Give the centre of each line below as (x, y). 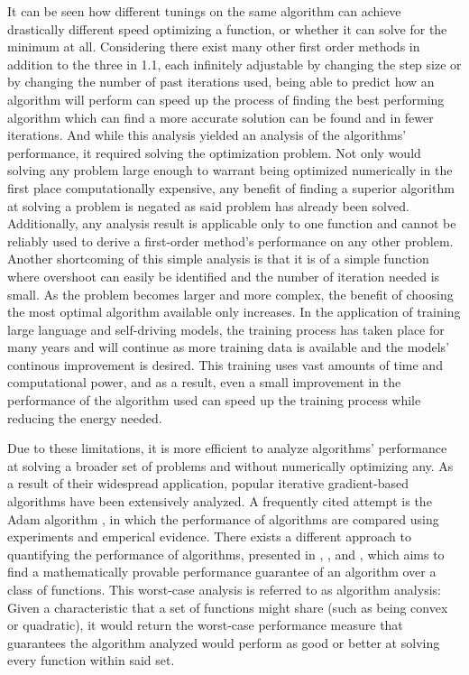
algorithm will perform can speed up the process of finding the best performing (226, 99)
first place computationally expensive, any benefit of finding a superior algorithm (231, 187)
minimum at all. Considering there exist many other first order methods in (214, 46)
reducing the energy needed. (85, 417)
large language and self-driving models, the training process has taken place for (226, 329)
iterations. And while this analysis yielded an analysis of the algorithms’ (207, 135)
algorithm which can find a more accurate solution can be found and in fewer (221, 117)
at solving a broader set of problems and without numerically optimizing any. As (230, 465)
